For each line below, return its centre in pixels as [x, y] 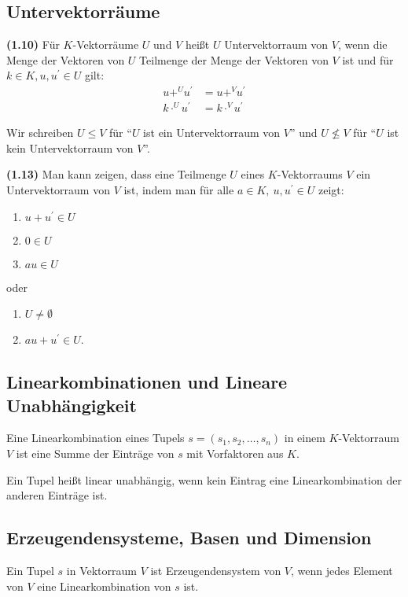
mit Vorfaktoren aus [235, 453]
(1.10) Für [33, 44]
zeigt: [331, 189]
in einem [305, 438]
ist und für [368, 59]
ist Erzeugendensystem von [216, 570]
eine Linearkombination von [104, 586]
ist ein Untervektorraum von [212, 133]
